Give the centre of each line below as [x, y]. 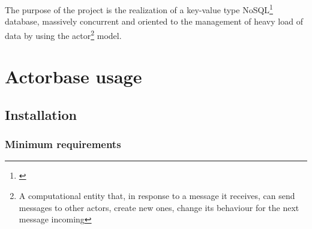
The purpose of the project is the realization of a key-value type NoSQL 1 [139, 9]
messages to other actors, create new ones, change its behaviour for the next [159, 207]
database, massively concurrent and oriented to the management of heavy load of [154, 21]
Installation [41, 114]
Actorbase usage [73, 76]
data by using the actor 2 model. [63, 34]
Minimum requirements [63, 144]
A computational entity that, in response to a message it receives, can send [157, 196]
